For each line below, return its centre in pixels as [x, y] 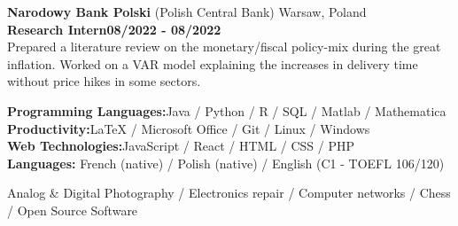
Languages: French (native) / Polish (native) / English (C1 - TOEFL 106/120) [226, 163]
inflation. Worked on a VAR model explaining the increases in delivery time [213, 63]
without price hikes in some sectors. [104, 81]
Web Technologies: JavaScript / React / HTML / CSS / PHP [181, 146]
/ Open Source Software [73, 210]
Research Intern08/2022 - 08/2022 [114, 29]
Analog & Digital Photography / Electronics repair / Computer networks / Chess [229, 193]
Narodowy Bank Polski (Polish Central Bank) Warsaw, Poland [187, 12]
